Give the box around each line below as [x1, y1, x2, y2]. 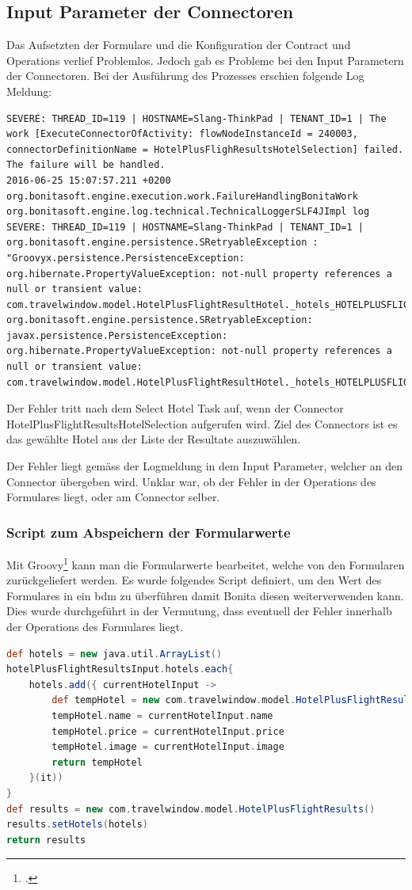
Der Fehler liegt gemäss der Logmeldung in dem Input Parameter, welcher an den [6, 458, 403, 474]
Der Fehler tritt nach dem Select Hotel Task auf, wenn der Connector [6, 400, 344, 416]
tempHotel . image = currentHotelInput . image [51, 741, 284, 753]
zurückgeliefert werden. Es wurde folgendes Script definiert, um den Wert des [6, 572, 382, 588]
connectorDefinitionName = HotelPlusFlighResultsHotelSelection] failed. [6, 143, 404, 155]
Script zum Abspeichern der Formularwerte [6, 522, 291, 542]
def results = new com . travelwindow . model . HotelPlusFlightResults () [6, 803, 376, 815]
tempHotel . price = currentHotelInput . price [51, 725, 284, 737]
